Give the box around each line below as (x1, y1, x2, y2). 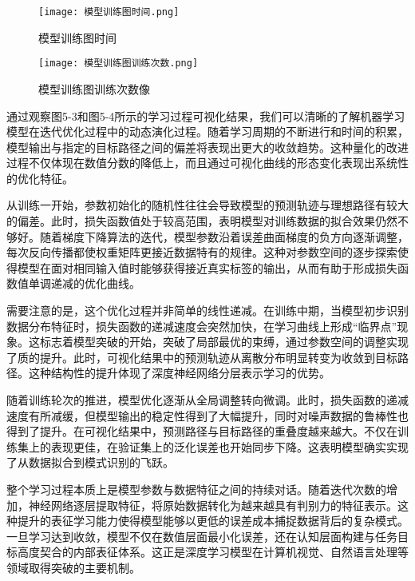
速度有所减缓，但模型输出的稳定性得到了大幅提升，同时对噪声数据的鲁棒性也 (6, 407, 409, 424)
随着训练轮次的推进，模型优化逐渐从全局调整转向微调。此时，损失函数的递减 (6, 392, 409, 408)
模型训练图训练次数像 (38, 80, 150, 97)
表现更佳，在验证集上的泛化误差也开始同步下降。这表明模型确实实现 (50, 438, 409, 455)
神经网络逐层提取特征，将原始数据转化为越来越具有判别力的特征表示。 (28, 496, 397, 513)
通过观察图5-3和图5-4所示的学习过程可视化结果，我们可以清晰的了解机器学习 (6, 107, 405, 124)
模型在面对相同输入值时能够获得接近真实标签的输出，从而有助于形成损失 (17, 259, 397, 276)
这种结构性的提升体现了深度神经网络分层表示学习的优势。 (28, 364, 330, 381)
